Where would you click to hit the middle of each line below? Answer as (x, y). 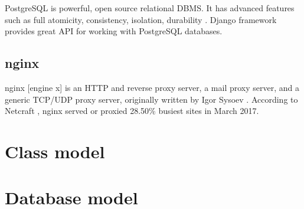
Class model (55, 151)
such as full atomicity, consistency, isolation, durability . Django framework (141, 19)
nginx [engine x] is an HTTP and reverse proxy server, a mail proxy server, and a (152, 87)
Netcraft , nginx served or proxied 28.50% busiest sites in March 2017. (132, 111)
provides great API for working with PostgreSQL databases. (114, 31)
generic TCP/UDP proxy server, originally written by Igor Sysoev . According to (151, 99)
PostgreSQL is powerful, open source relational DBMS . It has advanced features (150, 8)
